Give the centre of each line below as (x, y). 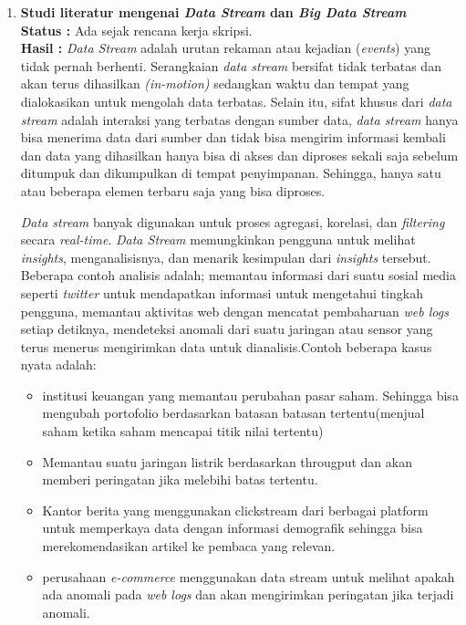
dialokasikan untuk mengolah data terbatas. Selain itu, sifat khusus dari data (236, 101)
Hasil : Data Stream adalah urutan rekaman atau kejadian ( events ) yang (225, 48)
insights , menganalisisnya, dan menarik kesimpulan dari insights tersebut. (226, 257)
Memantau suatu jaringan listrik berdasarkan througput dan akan (227, 461)
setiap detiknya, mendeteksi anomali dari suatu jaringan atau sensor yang (227, 329)
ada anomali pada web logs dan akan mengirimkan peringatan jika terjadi (248, 594)
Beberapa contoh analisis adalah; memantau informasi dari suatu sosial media (238, 275)
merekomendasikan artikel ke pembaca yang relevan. (189, 546)
